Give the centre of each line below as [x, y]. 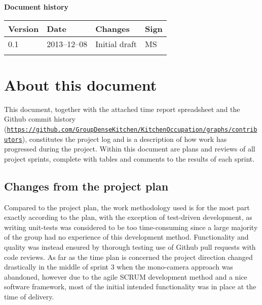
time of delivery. [29, 296]
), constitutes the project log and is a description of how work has [124, 139]
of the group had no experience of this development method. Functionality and [126, 237]
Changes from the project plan [86, 186]
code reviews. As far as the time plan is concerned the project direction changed [128, 257]
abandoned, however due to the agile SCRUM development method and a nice [126, 276]
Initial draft [116, 44]
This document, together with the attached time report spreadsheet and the [122, 109]
